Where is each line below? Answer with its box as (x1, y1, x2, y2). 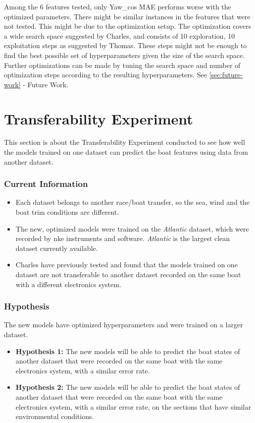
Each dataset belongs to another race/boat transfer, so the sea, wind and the (15, 197, 250, 207)
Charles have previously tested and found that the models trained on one (15, 259, 238, 270)
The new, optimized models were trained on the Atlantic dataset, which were (15, 223, 249, 234)
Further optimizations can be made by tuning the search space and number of (4, 60, 241, 70)
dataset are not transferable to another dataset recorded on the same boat (15, 269, 241, 280)
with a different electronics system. (15, 279, 121, 289)
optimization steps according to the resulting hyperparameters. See (4, 69, 207, 80)
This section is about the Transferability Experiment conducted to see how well (4, 137, 245, 147)
